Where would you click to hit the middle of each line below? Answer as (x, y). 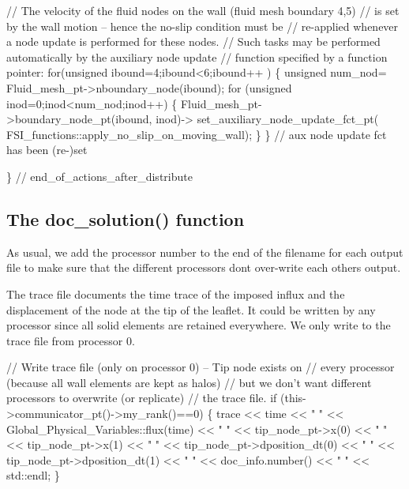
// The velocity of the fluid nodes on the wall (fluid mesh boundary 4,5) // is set (203, 10)
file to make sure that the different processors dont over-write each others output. (204, 267)
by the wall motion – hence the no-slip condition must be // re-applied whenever (203, 26)
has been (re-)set (47, 150)
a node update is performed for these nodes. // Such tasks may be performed (193, 41)
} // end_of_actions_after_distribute (99, 176)
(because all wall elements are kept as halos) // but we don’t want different (189, 382)
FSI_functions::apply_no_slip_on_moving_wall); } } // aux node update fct (197, 134)
